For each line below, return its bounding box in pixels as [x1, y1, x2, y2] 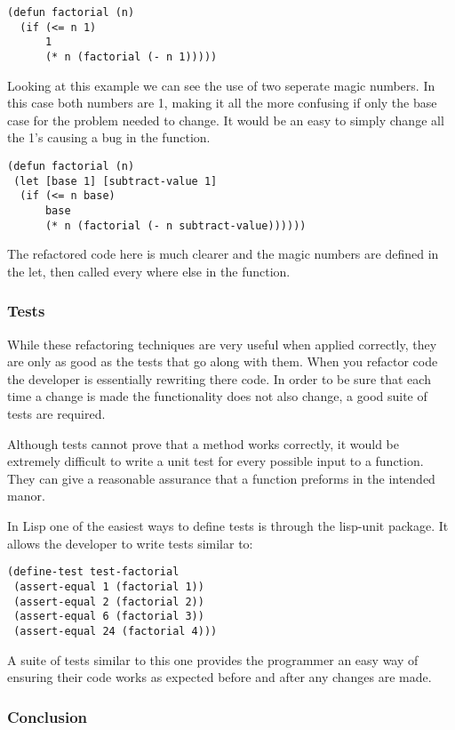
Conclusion [7, 705, 87, 727]
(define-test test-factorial [7, 566, 180, 579]
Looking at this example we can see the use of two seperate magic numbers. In [7, 76, 435, 94]
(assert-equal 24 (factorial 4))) [13, 624, 218, 638]
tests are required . [7, 405, 106, 423]
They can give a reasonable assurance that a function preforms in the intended [7, 469, 435, 487]
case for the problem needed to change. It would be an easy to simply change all [7, 110, 444, 129]
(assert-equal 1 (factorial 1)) [13, 580, 204, 593]
